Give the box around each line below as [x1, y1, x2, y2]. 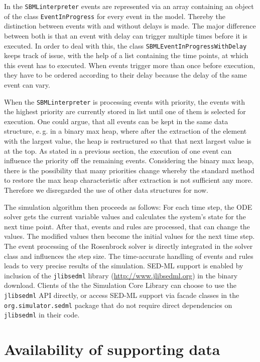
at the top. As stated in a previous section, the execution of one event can [4, 145, 232, 156]
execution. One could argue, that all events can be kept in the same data [4, 116, 228, 126]
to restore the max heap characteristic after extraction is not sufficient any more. [4, 175, 253, 185]
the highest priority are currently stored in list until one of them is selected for [4, 106, 246, 117]
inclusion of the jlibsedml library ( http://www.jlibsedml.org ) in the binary [4, 270, 238, 280]
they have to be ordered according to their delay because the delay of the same [4, 70, 247, 80]
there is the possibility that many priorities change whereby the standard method [4, 165, 254, 175]
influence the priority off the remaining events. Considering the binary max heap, [4, 155, 254, 166]
